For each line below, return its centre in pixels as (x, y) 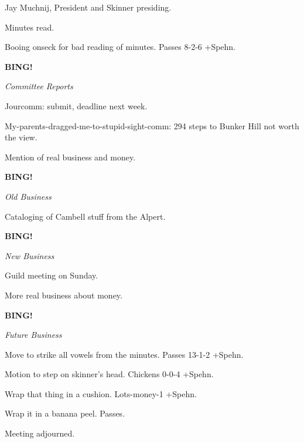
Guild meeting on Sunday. (52, 275)
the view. (21, 137)
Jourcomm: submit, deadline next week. (76, 105)
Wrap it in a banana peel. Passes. (65, 413)
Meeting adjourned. (40, 433)
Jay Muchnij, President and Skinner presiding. (88, 7)
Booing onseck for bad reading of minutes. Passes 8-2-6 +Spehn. (120, 47)
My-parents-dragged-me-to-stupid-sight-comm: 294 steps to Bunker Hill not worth (152, 125)
